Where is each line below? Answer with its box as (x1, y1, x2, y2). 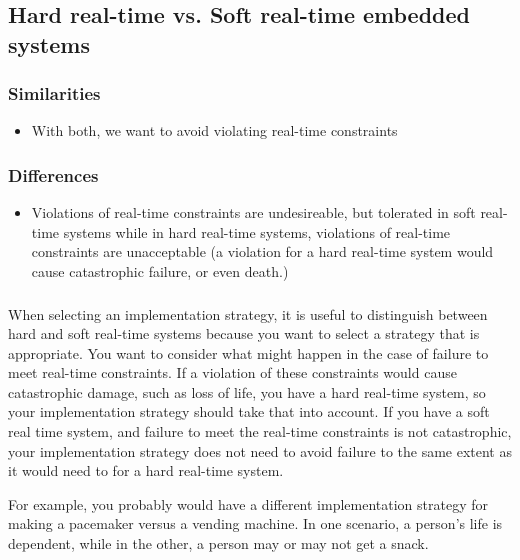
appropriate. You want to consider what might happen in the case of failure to (8, 342, 489, 363)
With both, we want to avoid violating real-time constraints (31, 120, 398, 141)
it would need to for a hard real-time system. (8, 460, 284, 481)
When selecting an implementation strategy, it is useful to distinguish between (8, 303, 488, 324)
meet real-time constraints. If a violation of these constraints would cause (8, 362, 457, 383)
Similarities (8, 81, 101, 106)
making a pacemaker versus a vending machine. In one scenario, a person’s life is (8, 513, 503, 534)
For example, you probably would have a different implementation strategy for (8, 493, 488, 514)
